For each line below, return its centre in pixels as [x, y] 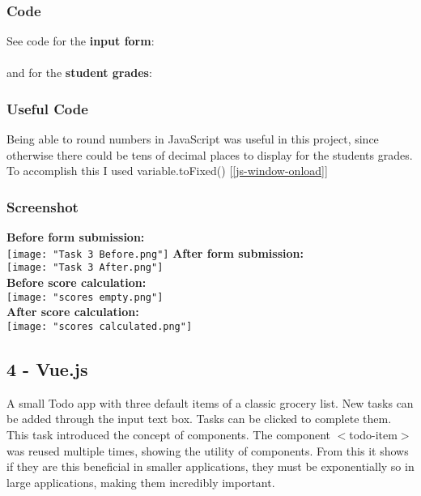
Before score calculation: [77, 282]
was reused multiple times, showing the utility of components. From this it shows [208, 450]
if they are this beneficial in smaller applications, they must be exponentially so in [210, 466]
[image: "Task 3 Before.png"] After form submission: [155, 252]
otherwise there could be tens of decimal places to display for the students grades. [210, 154]
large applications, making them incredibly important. [141, 482]
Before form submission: [76, 237]
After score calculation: [73, 312]
